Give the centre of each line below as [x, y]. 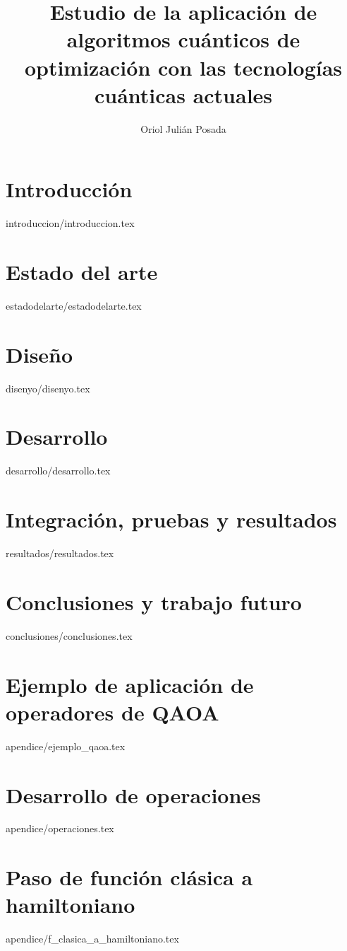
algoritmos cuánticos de [183, 39]
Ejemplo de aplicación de [130, 684]
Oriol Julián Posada [183, 128]
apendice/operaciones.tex [60, 828]
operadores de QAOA [112, 712]
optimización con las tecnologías [183, 67]
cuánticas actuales [183, 94]
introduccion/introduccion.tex [70, 223]
